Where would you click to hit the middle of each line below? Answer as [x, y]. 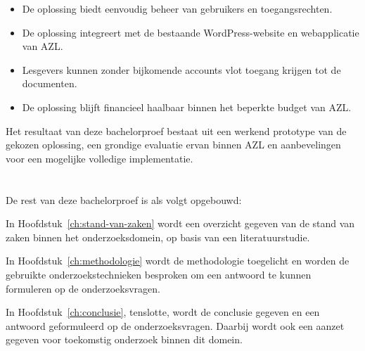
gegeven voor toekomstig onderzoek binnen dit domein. [124, 339]
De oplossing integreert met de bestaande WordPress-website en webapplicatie [191, 32]
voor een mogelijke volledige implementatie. [100, 158]
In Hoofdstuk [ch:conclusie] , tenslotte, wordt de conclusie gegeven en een [163, 312]
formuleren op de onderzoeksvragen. [83, 288]
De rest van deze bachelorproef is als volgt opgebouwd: [124, 199]
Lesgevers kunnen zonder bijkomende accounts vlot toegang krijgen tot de [181, 69]
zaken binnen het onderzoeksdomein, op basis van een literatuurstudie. [158, 237]
